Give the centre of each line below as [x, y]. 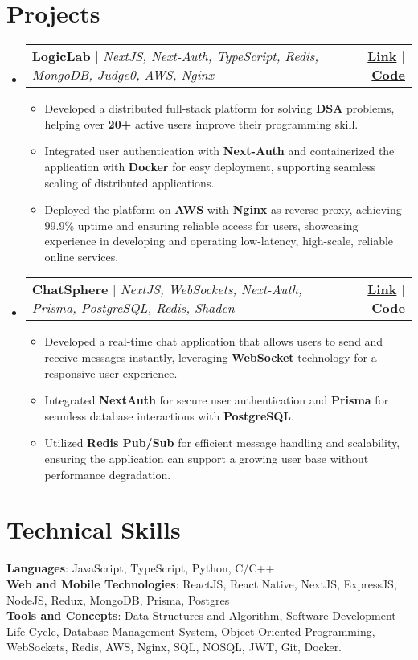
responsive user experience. [111, 373]
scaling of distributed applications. [129, 182]
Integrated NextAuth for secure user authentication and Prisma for [217, 400]
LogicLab [61, 56]
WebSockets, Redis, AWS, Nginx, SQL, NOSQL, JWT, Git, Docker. [174, 647]
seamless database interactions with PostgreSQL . [169, 415]
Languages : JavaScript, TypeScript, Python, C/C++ [141, 568]
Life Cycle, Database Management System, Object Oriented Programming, [191, 631]
